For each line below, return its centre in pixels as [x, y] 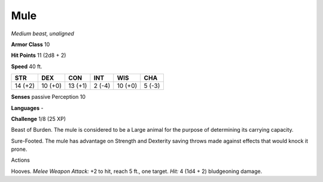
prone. [19, 149]
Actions [20, 160]
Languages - [27, 108]
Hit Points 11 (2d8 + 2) [39, 55]
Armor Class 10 [31, 44]
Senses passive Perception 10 [48, 97]
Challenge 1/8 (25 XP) [38, 119]
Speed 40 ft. [27, 66]
